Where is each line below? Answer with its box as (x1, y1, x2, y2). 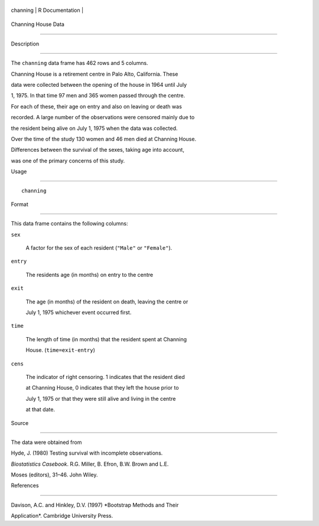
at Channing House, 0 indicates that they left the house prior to (25, 384, 180, 391)
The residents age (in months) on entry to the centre (25, 271, 154, 278)
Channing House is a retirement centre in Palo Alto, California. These (11, 70, 178, 77)
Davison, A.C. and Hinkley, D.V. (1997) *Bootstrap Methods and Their (11, 501, 179, 508)
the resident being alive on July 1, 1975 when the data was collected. (11, 125, 178, 132)
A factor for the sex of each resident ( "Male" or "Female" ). (25, 244, 172, 251)
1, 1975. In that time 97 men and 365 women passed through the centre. (11, 92, 185, 99)
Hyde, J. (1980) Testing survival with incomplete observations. (11, 449, 163, 457)
